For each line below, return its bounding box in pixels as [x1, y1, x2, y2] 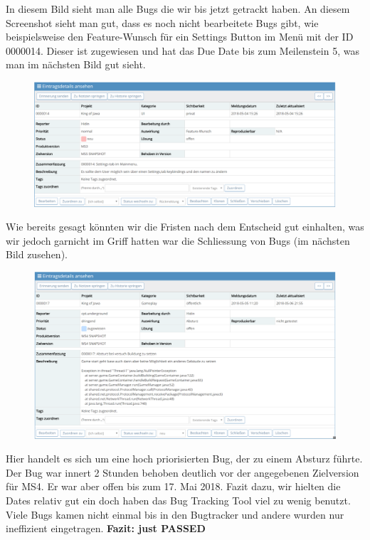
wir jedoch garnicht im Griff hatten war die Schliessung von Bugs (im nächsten [6, 233, 350, 248]
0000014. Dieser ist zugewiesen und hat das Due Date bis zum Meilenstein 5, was [6, 43, 359, 58]
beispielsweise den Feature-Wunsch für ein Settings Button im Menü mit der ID [6, 29, 354, 44]
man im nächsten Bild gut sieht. [6, 57, 146, 72]
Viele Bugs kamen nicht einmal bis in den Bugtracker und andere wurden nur [6, 507, 344, 522]
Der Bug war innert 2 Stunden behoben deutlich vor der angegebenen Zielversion [6, 465, 359, 480]
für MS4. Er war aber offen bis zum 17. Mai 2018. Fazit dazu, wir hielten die [6, 479, 341, 494]
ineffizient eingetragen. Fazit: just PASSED [6, 521, 206, 536]
